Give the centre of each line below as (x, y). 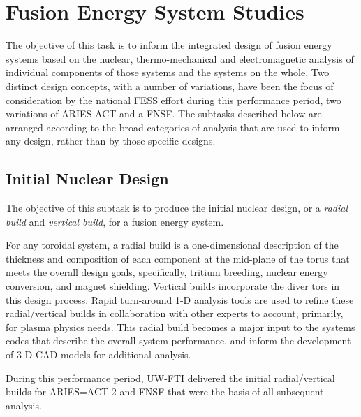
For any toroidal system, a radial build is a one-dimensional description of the (172, 245)
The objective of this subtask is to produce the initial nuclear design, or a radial (177, 208)
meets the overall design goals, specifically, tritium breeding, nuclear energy (167, 272)
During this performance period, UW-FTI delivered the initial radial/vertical (170, 378)
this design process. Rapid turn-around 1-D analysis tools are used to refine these (180, 299)
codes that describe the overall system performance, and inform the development (178, 341)
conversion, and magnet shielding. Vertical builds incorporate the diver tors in (173, 286)
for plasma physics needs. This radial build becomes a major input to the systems (180, 327)
